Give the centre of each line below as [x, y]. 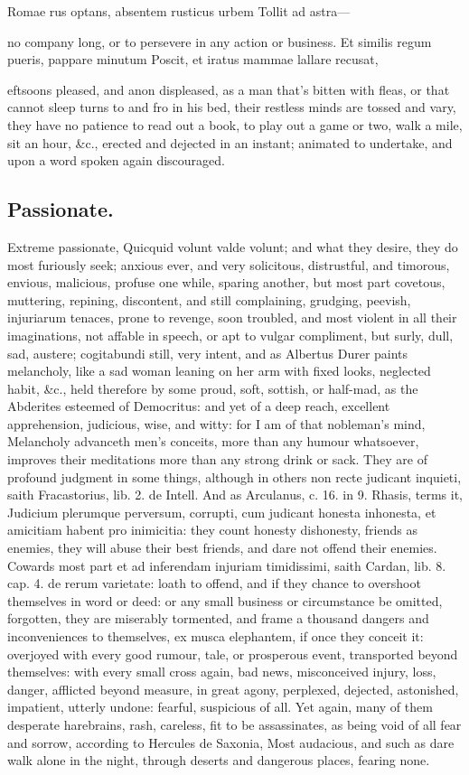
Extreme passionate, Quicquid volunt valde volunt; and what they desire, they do [233, 246]
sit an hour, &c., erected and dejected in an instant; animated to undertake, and [230, 142]
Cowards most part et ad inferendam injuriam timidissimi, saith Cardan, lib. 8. [227, 565]
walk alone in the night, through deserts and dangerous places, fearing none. [219, 760]
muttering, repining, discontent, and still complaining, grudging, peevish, [209, 299]
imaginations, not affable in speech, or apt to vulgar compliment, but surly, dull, [230, 335]
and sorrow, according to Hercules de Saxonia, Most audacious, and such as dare [231, 742]
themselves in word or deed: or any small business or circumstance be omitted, [225, 600]
